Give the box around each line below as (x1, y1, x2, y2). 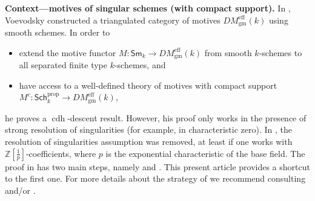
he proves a (5, 111, 47, 124)
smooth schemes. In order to (5, 26, 110, 39)
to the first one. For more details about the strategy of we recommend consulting (5, 172, 306, 185)
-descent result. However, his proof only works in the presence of (67, 111, 307, 124)
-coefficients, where (25, 147, 96, 159)
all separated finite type (19, 59, 107, 71)
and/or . (5, 183, 36, 196)
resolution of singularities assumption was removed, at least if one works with (5, 135, 293, 147)
